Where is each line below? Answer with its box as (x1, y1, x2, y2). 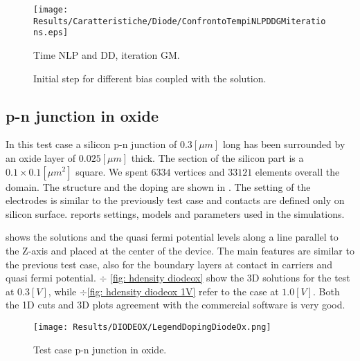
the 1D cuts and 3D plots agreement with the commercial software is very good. (6, 297, 345, 312)
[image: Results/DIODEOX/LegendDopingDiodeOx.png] (33, 322, 271, 332)
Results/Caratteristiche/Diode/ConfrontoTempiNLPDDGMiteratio (33, 16, 326, 26)
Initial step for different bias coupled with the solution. (33, 71, 267, 85)
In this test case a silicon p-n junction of (6, 137, 177, 151)
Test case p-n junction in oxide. (33, 342, 167, 356)
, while (48, 284, 77, 298)
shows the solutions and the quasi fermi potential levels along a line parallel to (6, 230, 339, 244)
